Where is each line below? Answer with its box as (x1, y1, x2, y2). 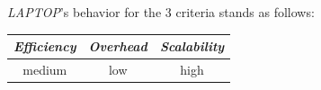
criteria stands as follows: (175, 3, 315, 21)
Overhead (88, 37, 147, 56)
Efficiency (13, 37, 76, 56)
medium (22, 59, 67, 78)
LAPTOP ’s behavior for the (7, 3, 162, 21)
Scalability (159, 37, 225, 56)
